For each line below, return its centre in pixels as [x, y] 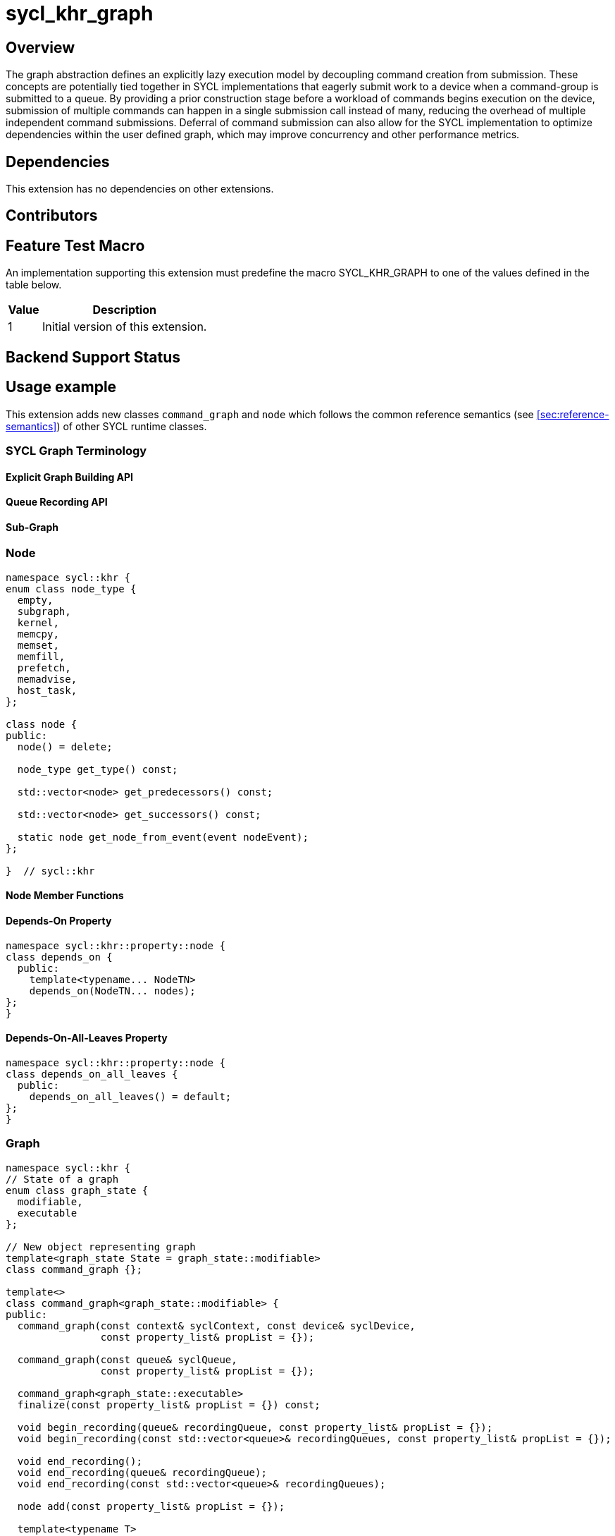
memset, [38, 645]
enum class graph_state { [77, 1190]
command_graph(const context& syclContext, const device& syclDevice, [216, 1325]
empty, [35, 600]
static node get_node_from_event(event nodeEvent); [163, 837]
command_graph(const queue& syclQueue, [127, 1359]
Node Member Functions [65, 896]
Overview [41, 47]
